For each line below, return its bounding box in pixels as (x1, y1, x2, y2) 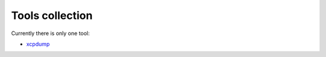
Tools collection (11, 9, 93, 22)
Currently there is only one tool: (11, 30, 90, 37)
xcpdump (26, 40, 50, 47)
